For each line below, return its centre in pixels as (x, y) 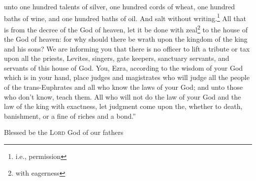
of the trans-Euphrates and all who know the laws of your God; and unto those (123, 87)
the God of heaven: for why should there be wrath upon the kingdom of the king (126, 39)
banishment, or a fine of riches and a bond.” (70, 116)
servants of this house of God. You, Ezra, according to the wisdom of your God (124, 67)
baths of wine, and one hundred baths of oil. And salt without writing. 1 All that (125, 17)
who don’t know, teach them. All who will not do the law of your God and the (123, 96)
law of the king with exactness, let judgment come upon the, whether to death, (123, 106)
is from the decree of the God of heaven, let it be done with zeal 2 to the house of (126, 28)
